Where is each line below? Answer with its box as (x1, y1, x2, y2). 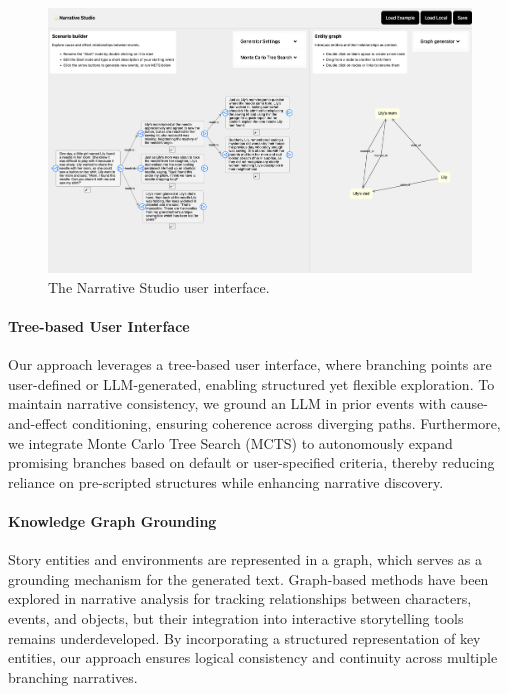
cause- (450, 393, 489, 414)
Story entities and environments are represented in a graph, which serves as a (8, 549, 482, 570)
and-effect (8, 413, 68, 434)
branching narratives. (8, 666, 138, 687)
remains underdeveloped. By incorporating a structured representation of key (8, 627, 481, 648)
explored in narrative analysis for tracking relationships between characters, (8, 588, 472, 609)
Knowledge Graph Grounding (8, 510, 217, 531)
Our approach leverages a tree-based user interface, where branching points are (8, 354, 492, 375)
